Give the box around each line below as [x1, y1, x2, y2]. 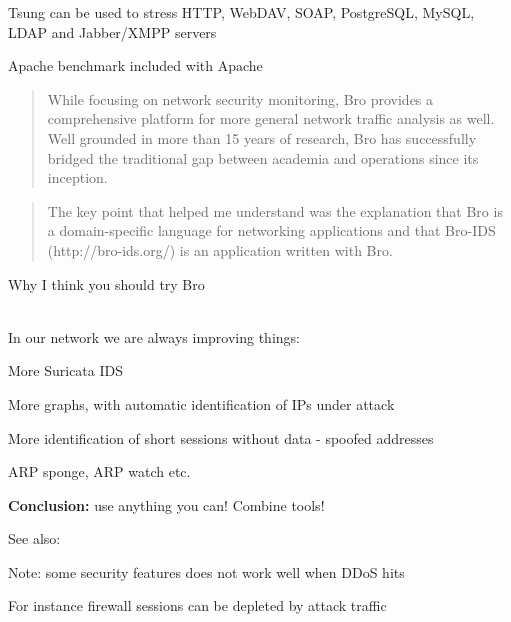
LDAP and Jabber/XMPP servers [8, 21, 217, 42]
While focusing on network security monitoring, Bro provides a [47, 88, 434, 109]
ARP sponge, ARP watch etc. [8, 461, 191, 482]
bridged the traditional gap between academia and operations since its [47, 147, 479, 168]
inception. [47, 167, 108, 188]
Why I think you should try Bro [8, 273, 205, 294]
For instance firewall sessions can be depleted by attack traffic [8, 595, 387, 616]
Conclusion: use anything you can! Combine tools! [8, 494, 325, 515]
